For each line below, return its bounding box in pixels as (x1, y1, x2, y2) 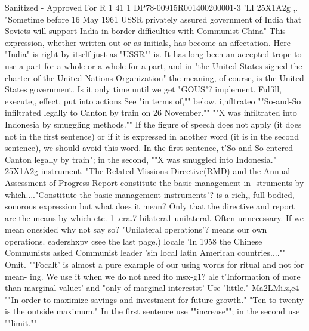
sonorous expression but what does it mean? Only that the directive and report (5, 200, 295, 212)
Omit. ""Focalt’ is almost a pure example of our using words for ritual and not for (5, 258, 304, 271)
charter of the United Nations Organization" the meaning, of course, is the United (5, 71, 304, 83)
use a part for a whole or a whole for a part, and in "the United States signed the (5, 59, 302, 72)
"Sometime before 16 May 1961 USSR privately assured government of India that (5, 13, 302, 25)
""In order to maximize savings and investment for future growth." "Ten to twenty (5, 293, 304, 305)
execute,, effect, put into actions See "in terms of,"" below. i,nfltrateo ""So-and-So (5, 94, 301, 107)
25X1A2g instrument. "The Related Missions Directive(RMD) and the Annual (5, 165, 291, 177)
